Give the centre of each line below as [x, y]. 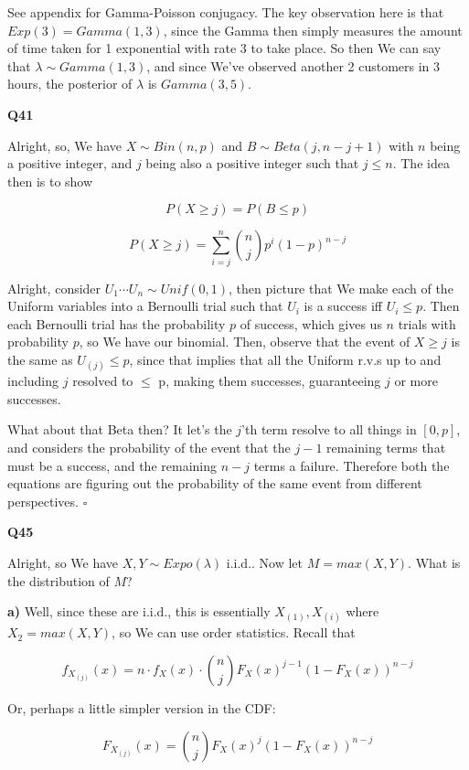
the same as [40, 360]
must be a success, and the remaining [112, 465]
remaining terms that [386, 448]
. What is [434, 562]
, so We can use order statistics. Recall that [234, 632]
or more [416, 381]
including [33, 381]
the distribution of [59, 580]
